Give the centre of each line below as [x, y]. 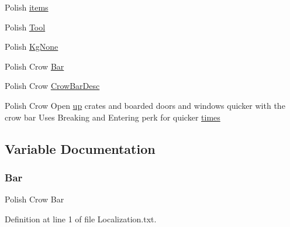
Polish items [27, 7]
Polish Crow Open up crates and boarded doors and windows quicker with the [145, 105]
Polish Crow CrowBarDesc [52, 86]
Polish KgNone [32, 47]
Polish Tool [25, 27]
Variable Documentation [80, 148]
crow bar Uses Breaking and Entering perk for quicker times [113, 117]
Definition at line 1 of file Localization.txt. [81, 219]
